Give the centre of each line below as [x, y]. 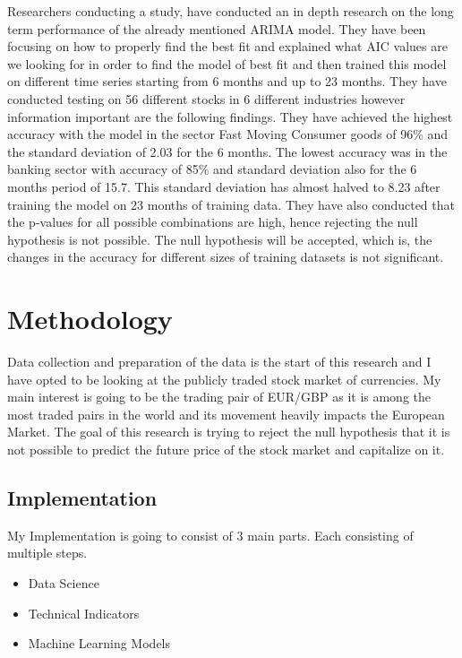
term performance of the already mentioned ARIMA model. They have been [217, 28]
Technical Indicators [84, 613]
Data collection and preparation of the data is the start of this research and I [219, 362]
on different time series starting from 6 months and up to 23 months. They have [227, 81]
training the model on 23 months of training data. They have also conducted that [231, 204]
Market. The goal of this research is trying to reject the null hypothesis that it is [229, 432]
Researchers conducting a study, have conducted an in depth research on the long [231, 11]
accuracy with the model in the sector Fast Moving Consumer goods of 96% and [228, 134]
